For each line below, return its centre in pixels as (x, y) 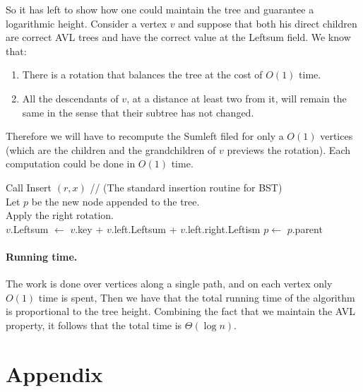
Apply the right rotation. (60, 215)
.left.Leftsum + (144, 228)
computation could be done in (71, 164)
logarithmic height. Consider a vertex (87, 23)
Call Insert (29, 187)
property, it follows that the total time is (94, 325)
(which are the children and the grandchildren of (111, 149)
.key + (89, 228)
